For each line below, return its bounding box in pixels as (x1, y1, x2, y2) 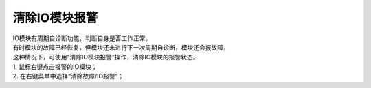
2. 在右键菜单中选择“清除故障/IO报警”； (12, 72, 124, 80)
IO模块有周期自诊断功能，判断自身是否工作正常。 (12, 34, 152, 42)
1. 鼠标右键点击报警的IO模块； (12, 62, 98, 71)
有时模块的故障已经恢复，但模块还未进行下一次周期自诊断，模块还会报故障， (12, 43, 229, 51)
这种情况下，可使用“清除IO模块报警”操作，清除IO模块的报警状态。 (12, 53, 199, 61)
